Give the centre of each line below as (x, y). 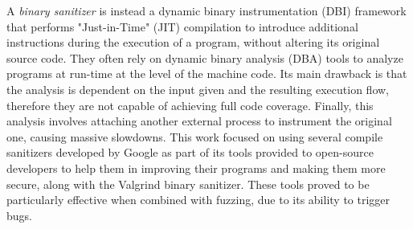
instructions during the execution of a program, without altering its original (193, 42)
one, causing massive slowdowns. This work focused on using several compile (195, 136)
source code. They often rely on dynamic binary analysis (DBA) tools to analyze (205, 57)
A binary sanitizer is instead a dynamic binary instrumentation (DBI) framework (206, 10)
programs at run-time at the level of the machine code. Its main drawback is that (207, 74)
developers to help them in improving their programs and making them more (196, 168)
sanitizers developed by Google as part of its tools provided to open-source (190, 152)
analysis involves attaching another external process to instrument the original (199, 121)
